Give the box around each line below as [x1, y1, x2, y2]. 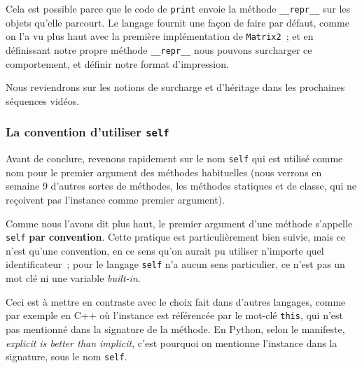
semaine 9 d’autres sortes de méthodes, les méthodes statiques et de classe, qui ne [6, 178, 356, 193]
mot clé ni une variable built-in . [6, 271, 141, 285]
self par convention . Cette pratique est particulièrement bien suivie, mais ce [6, 229, 346, 244]
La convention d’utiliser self [6, 123, 169, 141]
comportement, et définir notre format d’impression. [6, 56, 229, 71]
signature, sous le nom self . [6, 349, 127, 364]
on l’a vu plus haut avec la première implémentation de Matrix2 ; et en [6, 29, 314, 43]
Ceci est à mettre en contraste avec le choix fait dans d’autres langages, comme [6, 294, 346, 309]
